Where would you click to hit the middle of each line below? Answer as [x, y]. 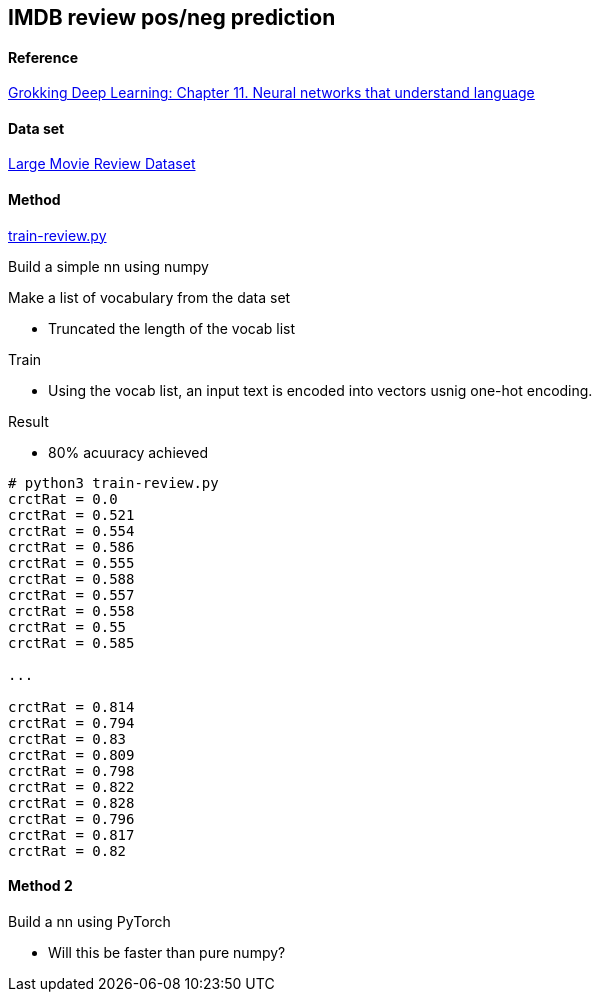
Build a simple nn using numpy [108, 266]
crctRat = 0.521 [71, 514]
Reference [43, 57]
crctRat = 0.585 [71, 642]
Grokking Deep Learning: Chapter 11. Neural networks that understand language [271, 93]
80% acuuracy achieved [128, 452]
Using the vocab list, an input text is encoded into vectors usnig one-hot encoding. [320, 390]
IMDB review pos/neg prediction [172, 17]
